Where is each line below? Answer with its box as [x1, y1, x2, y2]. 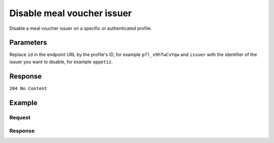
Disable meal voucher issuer [9, 8, 132, 19]
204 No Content [9, 85, 48, 91]
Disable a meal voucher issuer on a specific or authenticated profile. [9, 25, 152, 31]
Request [9, 114, 30, 121]
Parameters [9, 38, 47, 47]
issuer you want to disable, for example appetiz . [9, 59, 113, 65]
